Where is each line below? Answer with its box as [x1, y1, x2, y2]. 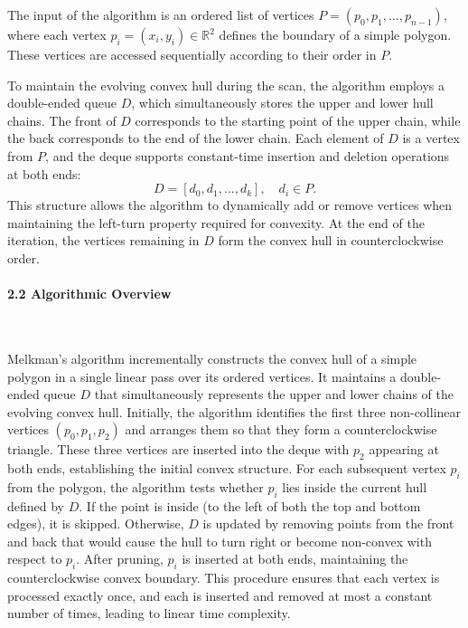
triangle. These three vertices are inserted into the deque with [7, 440, 350, 459]
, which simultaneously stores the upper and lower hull [131, 93, 434, 112]
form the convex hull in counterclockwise [218, 231, 444, 250]
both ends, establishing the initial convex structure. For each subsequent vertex [7, 459, 446, 478]
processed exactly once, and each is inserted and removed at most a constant [7, 585, 433, 604]
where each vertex [7, 25, 107, 43]
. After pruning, [76, 549, 164, 568]
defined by [7, 496, 65, 515]
